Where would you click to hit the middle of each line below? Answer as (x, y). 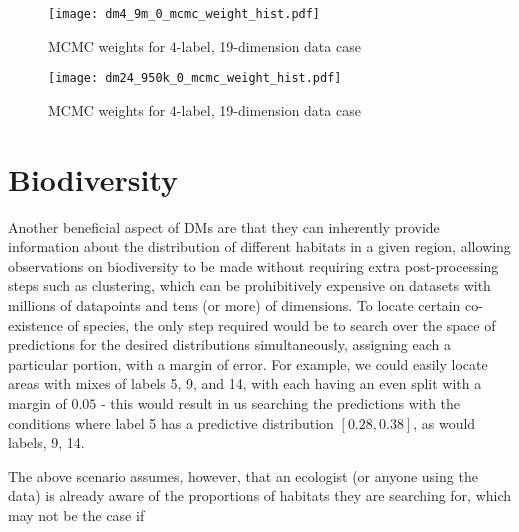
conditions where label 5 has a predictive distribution (171, 422)
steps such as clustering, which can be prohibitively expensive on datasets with (249, 285)
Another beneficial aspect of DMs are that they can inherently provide (224, 226)
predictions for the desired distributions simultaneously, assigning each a (229, 344)
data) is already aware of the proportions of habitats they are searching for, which (260, 495)
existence (35, 324)
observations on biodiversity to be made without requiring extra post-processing (253, 265)
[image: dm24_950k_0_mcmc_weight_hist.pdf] (195, 78)
